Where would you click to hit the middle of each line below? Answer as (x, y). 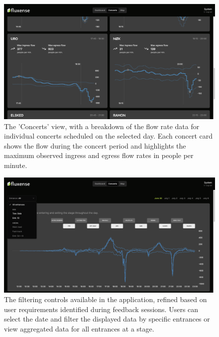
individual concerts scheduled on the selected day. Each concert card (108, 136)
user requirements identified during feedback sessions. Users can (101, 309)
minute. (16, 165)
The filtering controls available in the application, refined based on (106, 299)
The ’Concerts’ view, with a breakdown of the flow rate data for (102, 126)
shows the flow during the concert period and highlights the (95, 145)
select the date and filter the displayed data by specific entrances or (107, 319)
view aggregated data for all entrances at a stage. (79, 329)
